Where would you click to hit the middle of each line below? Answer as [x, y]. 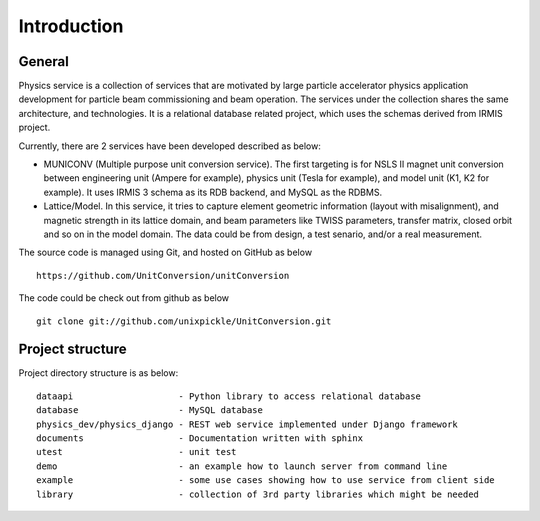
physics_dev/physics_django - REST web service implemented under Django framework [247, 424]
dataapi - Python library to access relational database [229, 396]
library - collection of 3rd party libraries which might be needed [258, 494]
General [44, 61]
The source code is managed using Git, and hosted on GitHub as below [165, 252]
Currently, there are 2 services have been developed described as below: [170, 146]
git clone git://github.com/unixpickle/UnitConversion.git [184, 321]
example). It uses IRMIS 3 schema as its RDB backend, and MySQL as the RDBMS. [213, 192]
